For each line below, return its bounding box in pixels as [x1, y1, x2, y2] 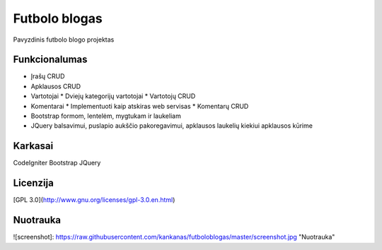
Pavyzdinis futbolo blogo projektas [13, 35, 115, 44]
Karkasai [13, 140, 54, 152]
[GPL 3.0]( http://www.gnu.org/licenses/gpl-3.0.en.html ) [13, 196, 175, 204]
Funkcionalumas [13, 54, 88, 66]
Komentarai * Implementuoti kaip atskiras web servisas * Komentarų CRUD [30, 102, 249, 110]
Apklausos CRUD [30, 82, 81, 90]
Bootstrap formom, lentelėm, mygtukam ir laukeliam [30, 112, 182, 120]
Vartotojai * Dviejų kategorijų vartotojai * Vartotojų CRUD [30, 92, 196, 100]
